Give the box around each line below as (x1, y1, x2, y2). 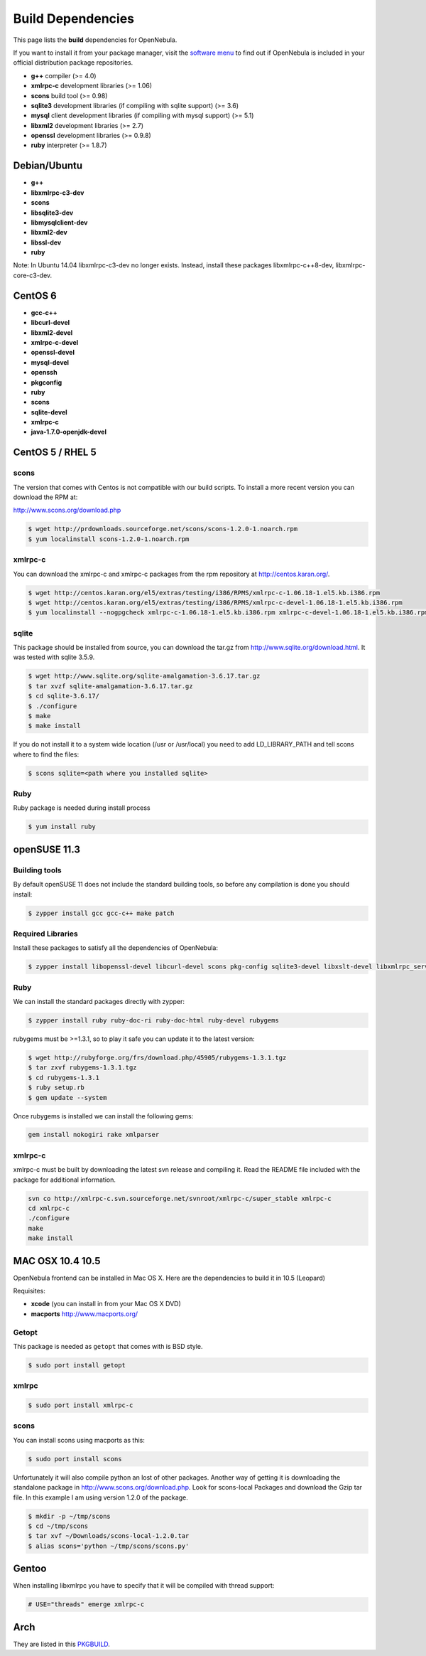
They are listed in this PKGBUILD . (13, 1640, 110, 1648)
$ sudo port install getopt (28, 1361, 126, 1369)
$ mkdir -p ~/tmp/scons (28, 1512, 111, 1520)
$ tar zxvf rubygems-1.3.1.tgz (28, 1064, 138, 1072)
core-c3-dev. (13, 271, 53, 279)
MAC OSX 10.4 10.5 (13, 1255, 101, 1267)
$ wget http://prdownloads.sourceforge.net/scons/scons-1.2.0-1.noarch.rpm (28, 525, 298, 533)
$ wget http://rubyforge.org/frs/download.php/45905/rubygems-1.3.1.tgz (28, 1053, 287, 1062)
